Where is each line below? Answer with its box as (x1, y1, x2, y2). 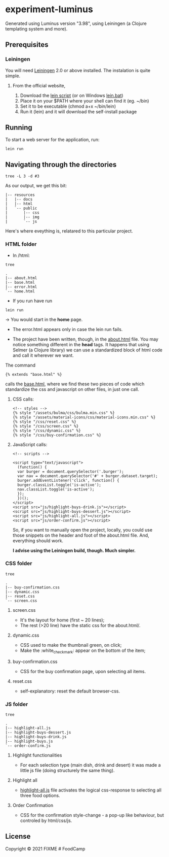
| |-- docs (5, 197, 33, 202)
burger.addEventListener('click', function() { (17, 478, 120, 483)
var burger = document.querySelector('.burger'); (17, 469, 124, 474)
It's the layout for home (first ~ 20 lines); (20, 617, 105, 623)
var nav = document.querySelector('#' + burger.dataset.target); (17, 473, 158, 478)
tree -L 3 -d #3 (5, 174, 39, 179)
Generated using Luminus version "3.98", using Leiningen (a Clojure (5, 20, 147, 26)
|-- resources (5, 192, 35, 197)
